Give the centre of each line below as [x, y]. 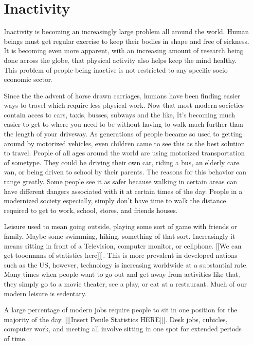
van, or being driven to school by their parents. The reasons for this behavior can [125, 172]
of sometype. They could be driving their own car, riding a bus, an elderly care [122, 162]
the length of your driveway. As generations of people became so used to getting [123, 134]
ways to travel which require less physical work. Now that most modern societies [124, 105]
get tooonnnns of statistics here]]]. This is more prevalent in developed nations [121, 255]
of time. [16, 338]
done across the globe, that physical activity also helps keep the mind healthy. [120, 60]
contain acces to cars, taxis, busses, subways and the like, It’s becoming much [120, 114]
